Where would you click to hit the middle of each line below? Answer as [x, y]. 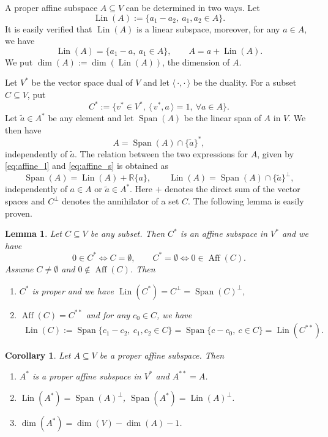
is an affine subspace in [224, 233]
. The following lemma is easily [246, 201]
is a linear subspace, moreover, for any [208, 28]
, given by [276, 153]
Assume [19, 268]
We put [19, 62]
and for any [108, 314]
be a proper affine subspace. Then [162, 355]
